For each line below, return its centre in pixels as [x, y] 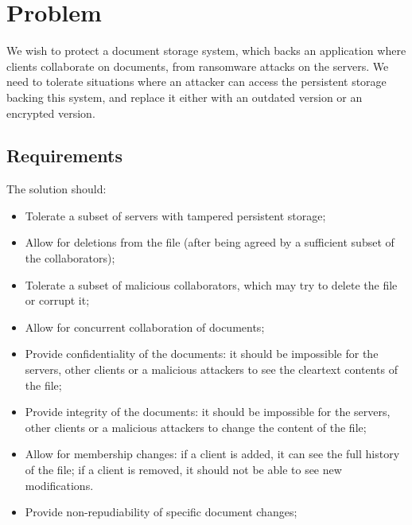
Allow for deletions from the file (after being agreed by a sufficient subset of [210, 242]
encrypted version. [51, 113]
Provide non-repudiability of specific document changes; [161, 512]
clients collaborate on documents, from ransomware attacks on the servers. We [198, 66]
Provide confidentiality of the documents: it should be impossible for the [202, 354]
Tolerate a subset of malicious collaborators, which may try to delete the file [211, 284]
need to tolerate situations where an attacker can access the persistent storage [196, 82]
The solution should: [56, 189]
